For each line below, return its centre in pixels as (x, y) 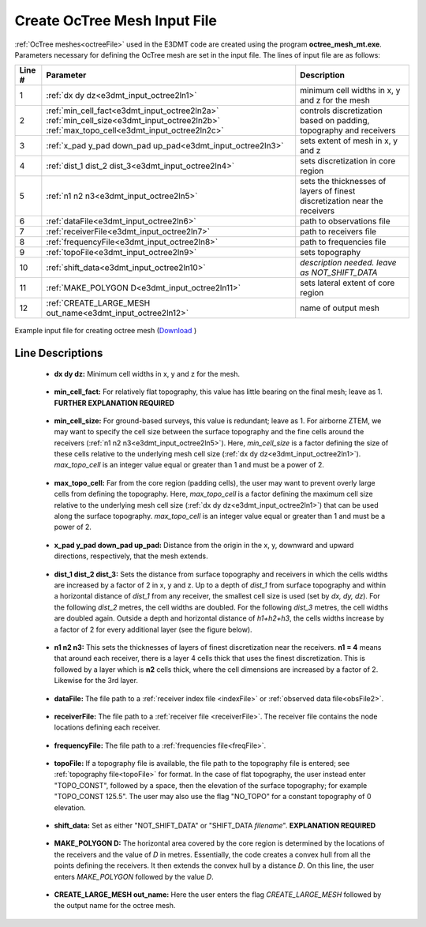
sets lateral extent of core (348, 283)
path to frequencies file (343, 242)
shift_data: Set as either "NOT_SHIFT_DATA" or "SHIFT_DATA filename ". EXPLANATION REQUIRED (215, 826)
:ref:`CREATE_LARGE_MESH (98, 303)
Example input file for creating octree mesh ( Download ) (106, 331)
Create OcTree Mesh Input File (116, 21)
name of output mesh (340, 308)
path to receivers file (338, 231)
